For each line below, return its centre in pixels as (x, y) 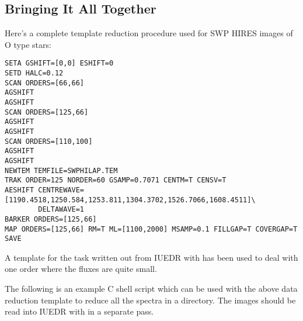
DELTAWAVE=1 (61, 210)
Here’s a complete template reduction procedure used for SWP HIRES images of (149, 33)
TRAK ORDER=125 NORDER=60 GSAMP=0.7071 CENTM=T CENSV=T (116, 180)
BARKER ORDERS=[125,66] (51, 219)
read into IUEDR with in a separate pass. (79, 311)
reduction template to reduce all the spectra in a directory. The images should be (150, 300)
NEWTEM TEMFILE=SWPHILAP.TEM (61, 170)
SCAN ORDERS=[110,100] (49, 141)
